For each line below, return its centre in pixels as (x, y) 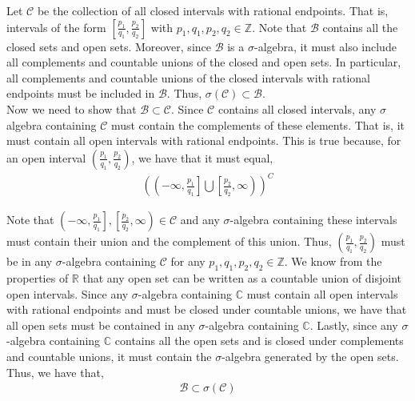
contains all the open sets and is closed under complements (259, 341)
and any (200, 220)
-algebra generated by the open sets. (310, 357)
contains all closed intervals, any (297, 108)
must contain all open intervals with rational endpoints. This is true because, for (204, 140)
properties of (38, 278)
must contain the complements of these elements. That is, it (257, 124)
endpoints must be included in (81, 93)
